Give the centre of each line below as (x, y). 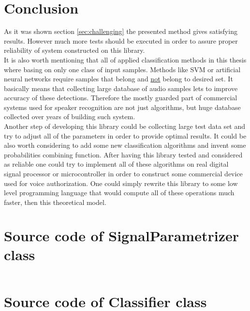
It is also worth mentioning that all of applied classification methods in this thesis (125, 59)
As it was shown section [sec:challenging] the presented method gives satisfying (121, 31)
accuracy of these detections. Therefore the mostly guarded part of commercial (121, 98)
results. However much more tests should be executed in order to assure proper (121, 40)
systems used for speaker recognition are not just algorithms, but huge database (122, 107)
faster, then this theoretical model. (55, 202)
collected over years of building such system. (70, 117)
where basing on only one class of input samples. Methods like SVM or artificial (122, 69)
